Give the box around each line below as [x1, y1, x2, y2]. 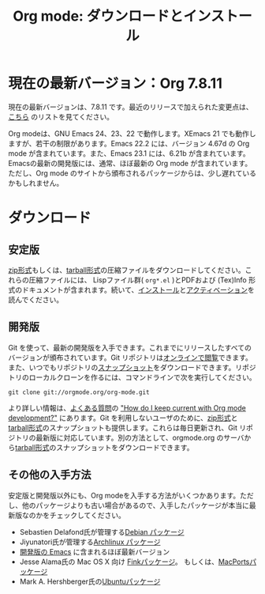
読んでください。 [8, 294, 64, 305]
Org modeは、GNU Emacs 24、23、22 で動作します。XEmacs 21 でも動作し [8, 128, 256, 138]
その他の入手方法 [8, 468, 91, 482]
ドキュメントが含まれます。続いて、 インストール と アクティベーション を [21, 285, 255, 294]
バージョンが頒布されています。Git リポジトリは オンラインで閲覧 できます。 [8, 353, 252, 362]
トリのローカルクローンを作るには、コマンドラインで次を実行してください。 [8, 373, 256, 382]
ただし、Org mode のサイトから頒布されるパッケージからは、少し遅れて [8, 168, 243, 178]
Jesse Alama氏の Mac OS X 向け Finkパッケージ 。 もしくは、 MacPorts [19, 557, 250, 566]
